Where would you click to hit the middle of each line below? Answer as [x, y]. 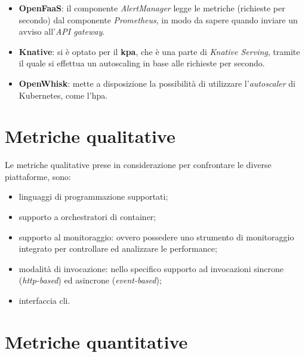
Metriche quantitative [96, 341]
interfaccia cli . [44, 300]
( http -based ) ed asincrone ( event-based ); [90, 280]
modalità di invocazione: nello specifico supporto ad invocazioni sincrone [151, 268]
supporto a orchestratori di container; [87, 217]
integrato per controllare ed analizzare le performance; [118, 248]
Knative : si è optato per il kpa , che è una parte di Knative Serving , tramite [159, 51]
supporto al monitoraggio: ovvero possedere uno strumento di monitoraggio [156, 237]
